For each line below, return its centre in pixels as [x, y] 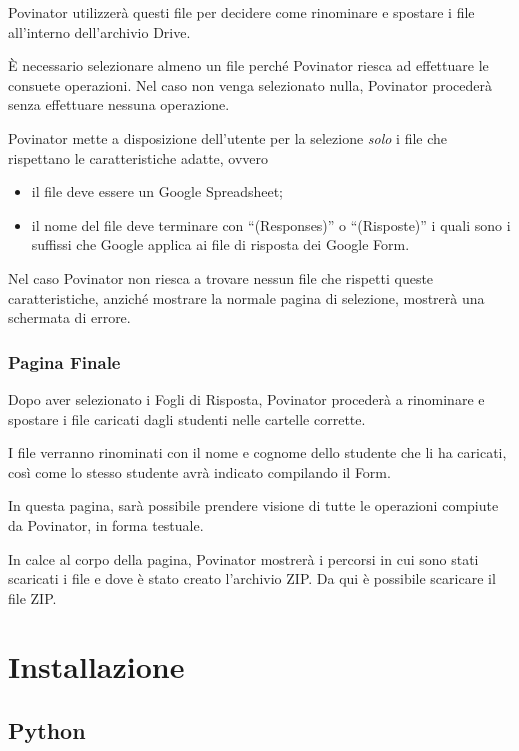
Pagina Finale [64, 361]
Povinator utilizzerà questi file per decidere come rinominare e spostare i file [241, 12]
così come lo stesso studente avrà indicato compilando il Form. [199, 471]
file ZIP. [32, 597]
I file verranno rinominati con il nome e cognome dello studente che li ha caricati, [257, 452]
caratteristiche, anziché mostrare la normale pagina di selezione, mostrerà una [246, 297]
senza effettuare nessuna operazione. [119, 104]
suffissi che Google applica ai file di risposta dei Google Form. [220, 244]
